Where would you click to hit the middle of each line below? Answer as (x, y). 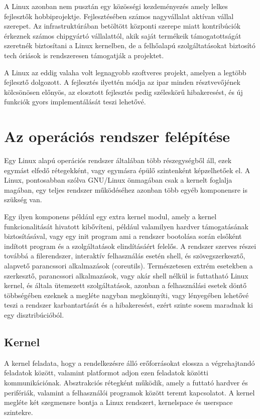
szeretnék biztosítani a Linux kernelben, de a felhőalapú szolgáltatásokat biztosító (130, 45)
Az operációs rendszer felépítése (117, 136)
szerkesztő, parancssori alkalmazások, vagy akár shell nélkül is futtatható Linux (126, 275)
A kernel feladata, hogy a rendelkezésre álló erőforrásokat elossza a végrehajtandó (129, 363)
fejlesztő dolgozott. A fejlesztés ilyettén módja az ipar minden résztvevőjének (122, 82)
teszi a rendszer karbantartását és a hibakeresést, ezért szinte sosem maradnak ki (128, 305)
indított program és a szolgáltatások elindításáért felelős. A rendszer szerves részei (130, 246)
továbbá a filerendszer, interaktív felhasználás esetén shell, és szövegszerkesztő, (125, 256)
